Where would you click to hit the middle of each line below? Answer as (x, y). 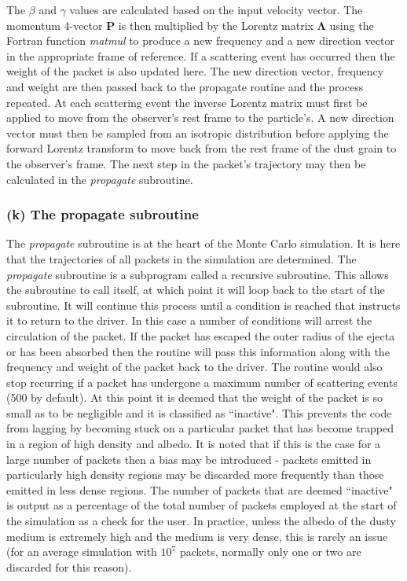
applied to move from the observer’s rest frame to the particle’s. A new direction (200, 118)
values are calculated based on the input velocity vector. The (216, 9)
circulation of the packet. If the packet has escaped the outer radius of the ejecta (201, 335)
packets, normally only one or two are (270, 552)
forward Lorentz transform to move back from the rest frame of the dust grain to (202, 148)
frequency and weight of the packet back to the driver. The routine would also (194, 367)
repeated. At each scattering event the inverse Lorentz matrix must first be (187, 102)
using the (352, 25)
